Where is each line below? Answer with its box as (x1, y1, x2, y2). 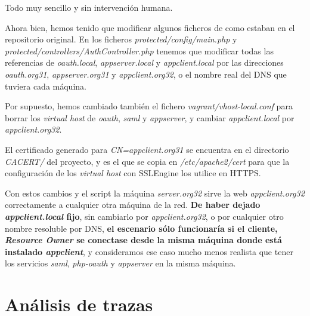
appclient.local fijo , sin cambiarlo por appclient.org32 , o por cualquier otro (5, 210, 284, 222)
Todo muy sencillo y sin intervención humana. (5, 1, 173, 13)
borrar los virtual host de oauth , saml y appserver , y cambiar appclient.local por (5, 111, 294, 124)
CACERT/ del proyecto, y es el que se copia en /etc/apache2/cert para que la (5, 155, 290, 167)
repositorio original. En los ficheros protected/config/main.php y (5, 33, 237, 45)
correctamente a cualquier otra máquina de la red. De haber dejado (5, 198, 261, 211)
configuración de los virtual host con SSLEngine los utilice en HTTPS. (5, 167, 261, 179)
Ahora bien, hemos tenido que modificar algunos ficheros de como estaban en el (5, 21, 295, 33)
